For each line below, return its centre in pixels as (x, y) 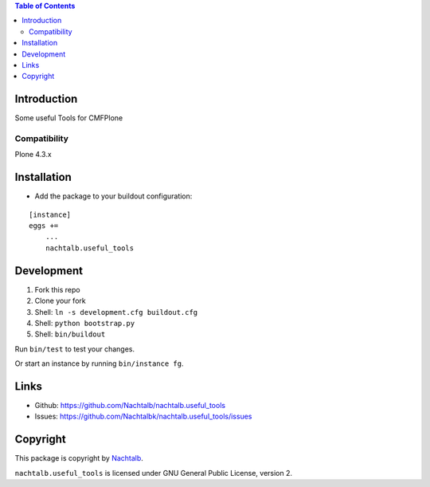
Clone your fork (61, 301)
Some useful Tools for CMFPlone (69, 118)
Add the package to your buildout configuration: (113, 196)
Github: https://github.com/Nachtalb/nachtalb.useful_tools (130, 406)
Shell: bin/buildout (70, 334)
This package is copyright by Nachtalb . (79, 458)
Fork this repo (57, 289)
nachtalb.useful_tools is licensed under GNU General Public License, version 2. (154, 473)
